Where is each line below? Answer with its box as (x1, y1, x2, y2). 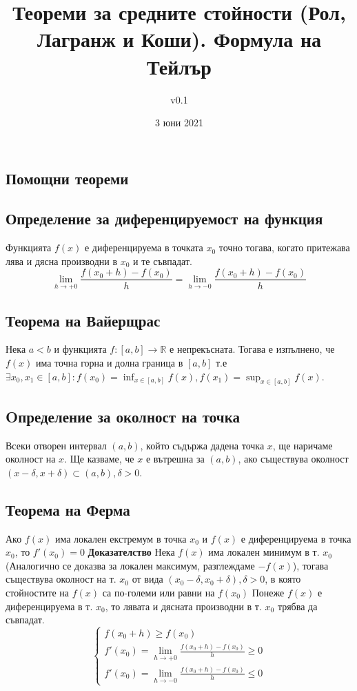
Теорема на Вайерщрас (6, 309, 161, 331)
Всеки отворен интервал (6, 438, 107, 452)
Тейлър (147, 52, 212, 80)
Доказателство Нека (88, 545, 175, 559)
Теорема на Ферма (6, 498, 130, 520)
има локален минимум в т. (208, 545, 320, 559)
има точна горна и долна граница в (36, 355, 183, 369)
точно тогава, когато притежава (218, 240, 350, 255)
